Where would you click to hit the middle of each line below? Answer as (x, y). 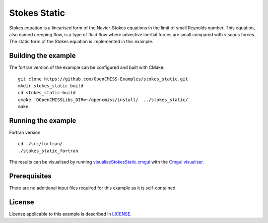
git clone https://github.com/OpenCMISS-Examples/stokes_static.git (103, 79)
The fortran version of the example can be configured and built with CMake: (87, 67)
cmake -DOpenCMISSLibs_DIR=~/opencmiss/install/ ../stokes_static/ (103, 100)
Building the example (42, 56)
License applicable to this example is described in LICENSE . (70, 214)
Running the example (43, 121)
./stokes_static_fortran (48, 151)
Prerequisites (30, 176)
